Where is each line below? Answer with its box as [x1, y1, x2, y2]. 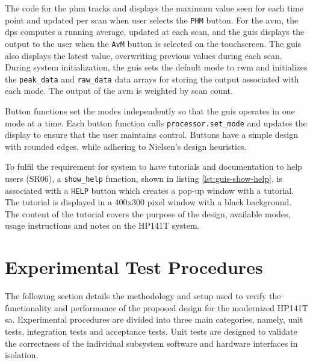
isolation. [5, 349, 39, 361]
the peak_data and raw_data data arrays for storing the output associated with [5, 72, 299, 85]
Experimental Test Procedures [5, 255, 263, 279]
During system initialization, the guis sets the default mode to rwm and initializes [5, 61, 308, 73]
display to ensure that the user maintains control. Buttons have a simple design [5, 128, 298, 141]
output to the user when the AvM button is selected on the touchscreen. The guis [5, 37, 302, 49]
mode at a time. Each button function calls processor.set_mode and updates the [5, 116, 307, 129]
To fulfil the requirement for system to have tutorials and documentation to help [5, 160, 302, 173]
